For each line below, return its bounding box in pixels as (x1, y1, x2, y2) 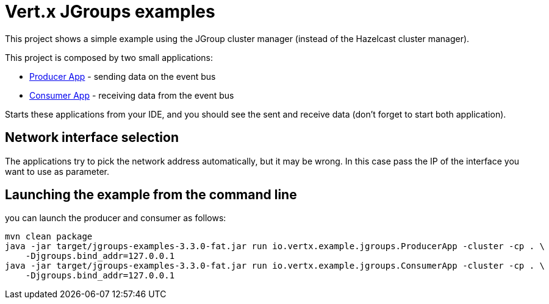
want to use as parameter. (5, 166, 110, 177)
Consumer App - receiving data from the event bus (29, 90, 234, 101)
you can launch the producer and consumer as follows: (5, 213, 226, 224)
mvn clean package (5, 232, 93, 242)
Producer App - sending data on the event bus (29, 71, 216, 82)
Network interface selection (5, 130, 179, 146)
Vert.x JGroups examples (5, 1, 215, 22)
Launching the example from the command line (5, 187, 297, 203)
